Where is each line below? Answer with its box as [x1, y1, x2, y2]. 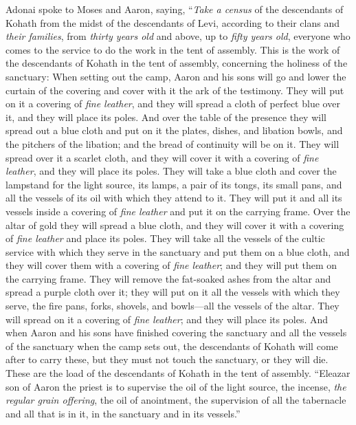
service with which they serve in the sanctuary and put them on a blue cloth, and [5, 244, 350, 259]
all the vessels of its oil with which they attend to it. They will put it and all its [5, 190, 342, 205]
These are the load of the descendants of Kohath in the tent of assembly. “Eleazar [5, 366, 351, 380]
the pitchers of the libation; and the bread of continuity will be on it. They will [5, 136, 340, 151]
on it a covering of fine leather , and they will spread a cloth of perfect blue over [5, 96, 340, 111]
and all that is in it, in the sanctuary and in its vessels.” [5, 406, 241, 420]
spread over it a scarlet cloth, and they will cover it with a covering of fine [5, 150, 319, 164]
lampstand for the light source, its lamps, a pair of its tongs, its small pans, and [5, 177, 342, 191]
